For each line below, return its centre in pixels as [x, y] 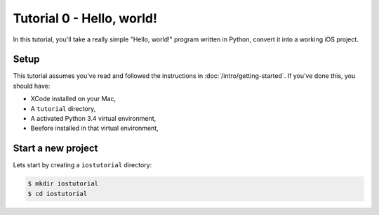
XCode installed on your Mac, [73, 99]
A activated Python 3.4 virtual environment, [93, 119]
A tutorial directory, [63, 108]
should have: [32, 86]
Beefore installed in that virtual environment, [94, 128]
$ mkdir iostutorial [63, 184]
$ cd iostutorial [58, 194]
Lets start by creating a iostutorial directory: [82, 165]
